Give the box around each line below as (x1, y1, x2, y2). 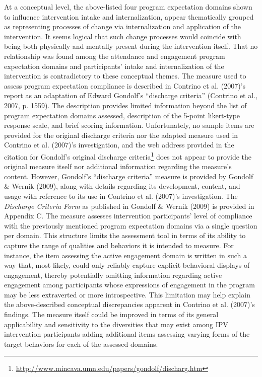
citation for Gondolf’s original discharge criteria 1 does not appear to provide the (4, 149, 252, 162)
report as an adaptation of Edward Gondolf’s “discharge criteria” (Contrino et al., (4, 90, 257, 101)
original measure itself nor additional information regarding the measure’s (4, 161, 232, 172)
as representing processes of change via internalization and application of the (4, 21, 241, 32)
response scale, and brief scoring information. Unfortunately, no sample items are (4, 120, 254, 130)
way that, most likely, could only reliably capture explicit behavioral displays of (4, 260, 250, 270)
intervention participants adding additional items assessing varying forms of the (4, 329, 250, 339)
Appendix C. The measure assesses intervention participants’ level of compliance (4, 210, 252, 221)
